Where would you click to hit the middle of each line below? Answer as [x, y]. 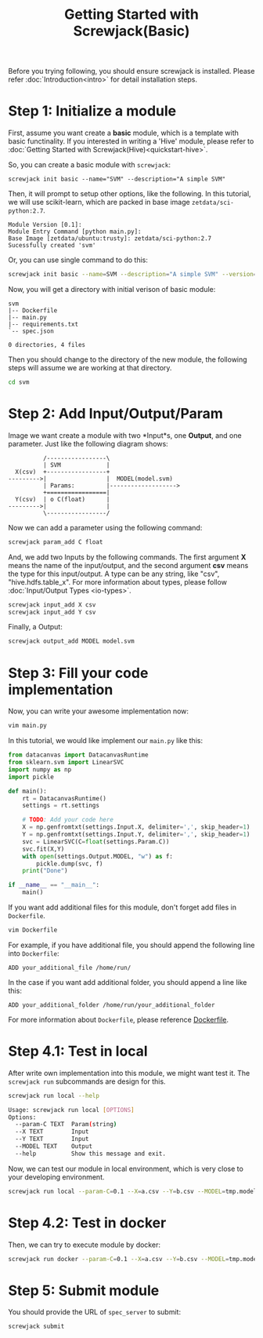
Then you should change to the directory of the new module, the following [128, 359]
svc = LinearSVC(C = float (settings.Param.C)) [96, 841]
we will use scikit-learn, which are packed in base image [99, 202]
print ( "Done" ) [45, 871]
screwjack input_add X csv [52, 605]
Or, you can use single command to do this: [78, 260]
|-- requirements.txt [43, 324]
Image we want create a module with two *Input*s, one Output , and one [125, 435]
